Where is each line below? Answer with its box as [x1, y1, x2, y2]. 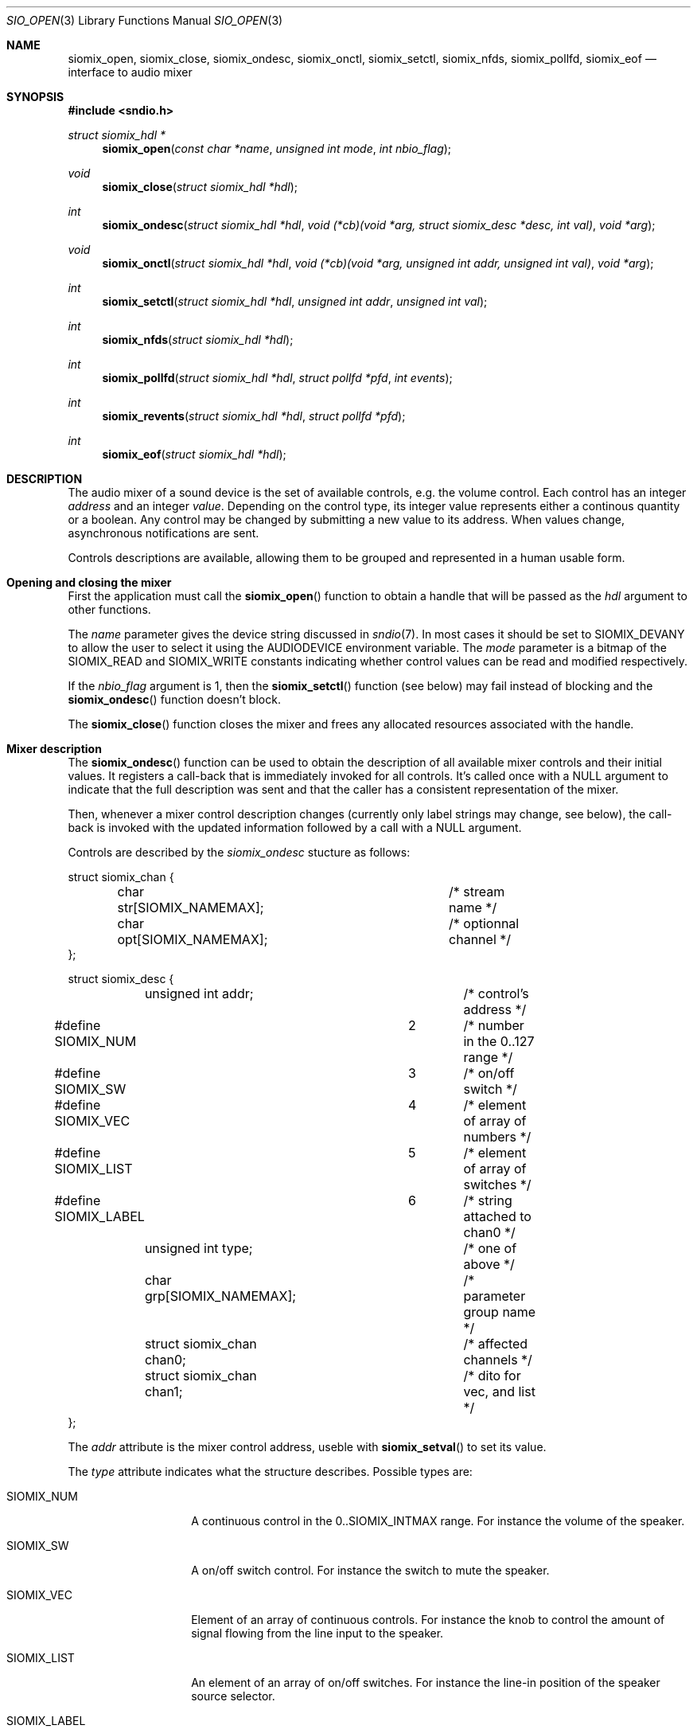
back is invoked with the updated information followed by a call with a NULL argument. [68, 821, 522, 834]
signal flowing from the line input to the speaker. [191, 1626, 444, 1640]
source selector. [191, 1689, 275, 1703]
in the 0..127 [463, 1033, 535, 1049]
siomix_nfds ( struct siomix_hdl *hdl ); [102, 333, 294, 346]
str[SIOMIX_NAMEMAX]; [117, 900, 264, 915]
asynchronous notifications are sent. [68, 526, 259, 540]
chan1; [144, 1384, 183, 1399]
